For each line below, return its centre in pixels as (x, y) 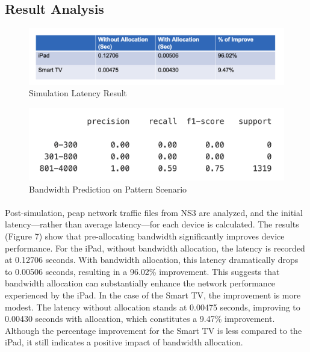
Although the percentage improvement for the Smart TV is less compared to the (153, 330)
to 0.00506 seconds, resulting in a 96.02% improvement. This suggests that (142, 271)
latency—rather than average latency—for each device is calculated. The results (152, 224)
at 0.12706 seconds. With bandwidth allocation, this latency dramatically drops (152, 260)
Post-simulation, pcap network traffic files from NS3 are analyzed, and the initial (154, 212)
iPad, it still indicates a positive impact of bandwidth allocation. (124, 342)
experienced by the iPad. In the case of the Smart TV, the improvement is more (153, 295)
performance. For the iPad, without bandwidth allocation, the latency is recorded (155, 248)
